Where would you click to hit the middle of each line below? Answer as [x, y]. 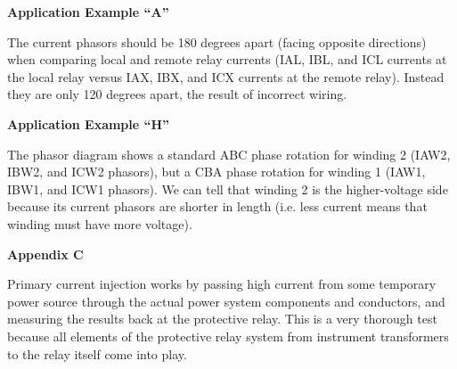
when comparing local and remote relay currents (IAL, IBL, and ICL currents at [227, 59]
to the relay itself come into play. [97, 353]
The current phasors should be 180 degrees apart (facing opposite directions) [217, 41]
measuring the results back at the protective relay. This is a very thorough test [222, 319]
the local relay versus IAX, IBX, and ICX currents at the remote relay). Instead [226, 76]
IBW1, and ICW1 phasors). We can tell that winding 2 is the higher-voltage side [228, 189]
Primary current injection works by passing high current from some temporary [222, 284]
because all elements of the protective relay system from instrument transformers [228, 336]
